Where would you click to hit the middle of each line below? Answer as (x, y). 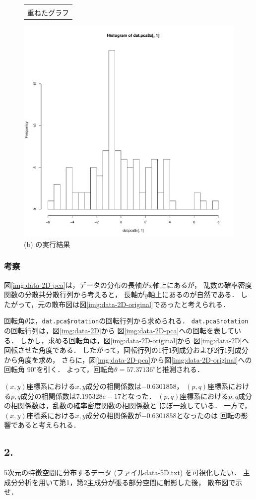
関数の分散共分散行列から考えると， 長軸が (74, 294)
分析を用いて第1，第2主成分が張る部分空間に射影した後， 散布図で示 (130, 482)
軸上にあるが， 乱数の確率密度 (202, 284)
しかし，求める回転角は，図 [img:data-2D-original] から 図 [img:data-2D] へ (134, 340)
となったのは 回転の (209, 415)
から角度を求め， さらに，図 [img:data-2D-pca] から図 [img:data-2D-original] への (128, 359)
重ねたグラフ (48, 12)
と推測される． (180, 369)
